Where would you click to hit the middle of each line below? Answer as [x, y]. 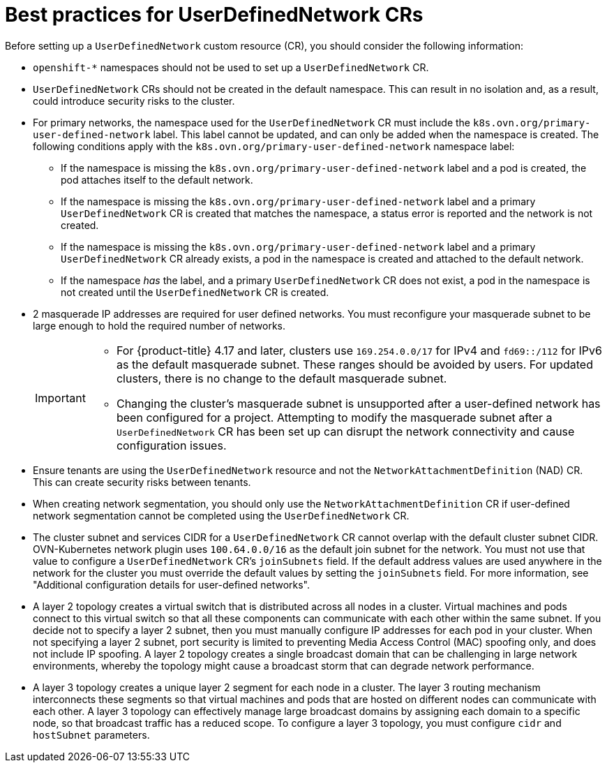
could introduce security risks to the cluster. [134, 101]
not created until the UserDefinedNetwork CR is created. [195, 292]
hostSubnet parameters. [91, 734]
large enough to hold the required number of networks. [159, 325]
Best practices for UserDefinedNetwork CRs [214, 15]
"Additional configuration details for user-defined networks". [171, 584]
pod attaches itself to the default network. [157, 179]
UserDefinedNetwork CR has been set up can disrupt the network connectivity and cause [345, 431]
